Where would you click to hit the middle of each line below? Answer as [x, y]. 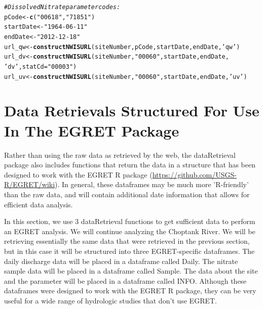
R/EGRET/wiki [30, 184]
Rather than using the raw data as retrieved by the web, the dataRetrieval [120, 155]
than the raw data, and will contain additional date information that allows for [127, 194]
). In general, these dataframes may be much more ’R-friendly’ [152, 184]
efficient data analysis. [39, 204]
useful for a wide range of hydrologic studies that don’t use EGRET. [110, 300]
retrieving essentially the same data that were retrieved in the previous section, [127, 241]
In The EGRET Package [92, 130]
